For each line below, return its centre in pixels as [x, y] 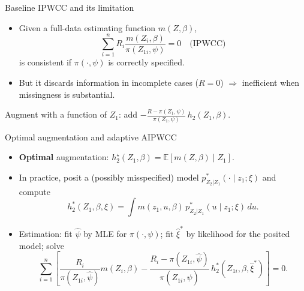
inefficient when [271, 82]
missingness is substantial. [67, 94]
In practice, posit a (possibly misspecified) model [109, 177]
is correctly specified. [146, 62]
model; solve [41, 245]
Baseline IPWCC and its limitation [70, 7]
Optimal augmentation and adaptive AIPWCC [91, 136]
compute [34, 191]
